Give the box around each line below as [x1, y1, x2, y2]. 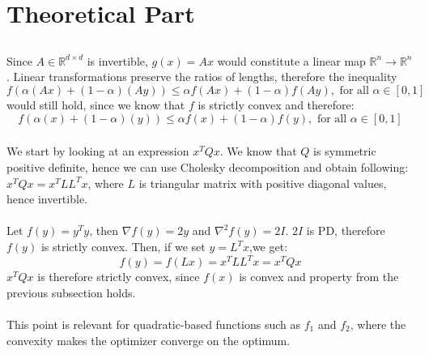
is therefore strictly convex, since [37, 268, 200, 285]
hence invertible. [6, 190, 87, 207]
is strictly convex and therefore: [198, 96, 355, 113]
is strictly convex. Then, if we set [40, 238, 206, 255]
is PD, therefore [306, 222, 385, 239]
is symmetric [313, 143, 376, 160]
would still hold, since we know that [6, 96, 185, 113]
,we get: [249, 238, 288, 255]
